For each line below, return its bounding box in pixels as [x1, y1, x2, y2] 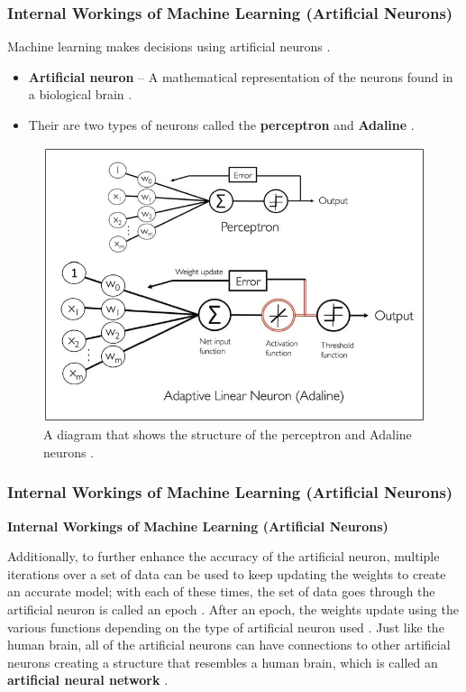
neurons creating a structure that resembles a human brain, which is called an [7, 652, 438, 671]
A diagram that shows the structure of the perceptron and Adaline [43, 425, 412, 444]
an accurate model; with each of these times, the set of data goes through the [7, 582, 435, 601]
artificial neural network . [7, 670, 169, 689]
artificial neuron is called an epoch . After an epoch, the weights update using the [7, 600, 459, 618]
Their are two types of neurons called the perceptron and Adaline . [28, 115, 415, 134]
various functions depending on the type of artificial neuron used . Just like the [7, 617, 444, 636]
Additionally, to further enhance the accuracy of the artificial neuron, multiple [7, 547, 440, 566]
